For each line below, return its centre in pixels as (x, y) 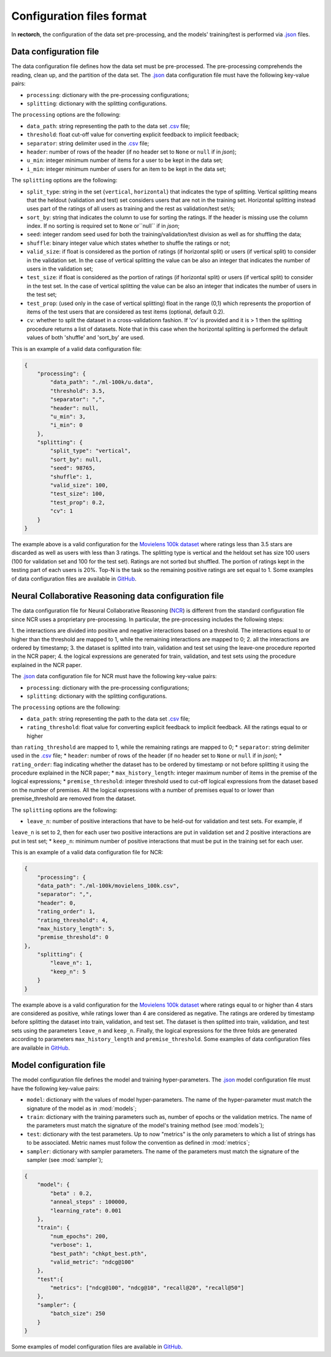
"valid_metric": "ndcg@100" (92, 1262)
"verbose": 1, (71, 1245)
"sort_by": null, (76, 459)
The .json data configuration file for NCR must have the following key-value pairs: (114, 676)
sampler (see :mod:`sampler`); (65, 1160)
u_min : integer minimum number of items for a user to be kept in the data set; (125, 160)
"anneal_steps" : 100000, (89, 1202)
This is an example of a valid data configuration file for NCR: (87, 852)
